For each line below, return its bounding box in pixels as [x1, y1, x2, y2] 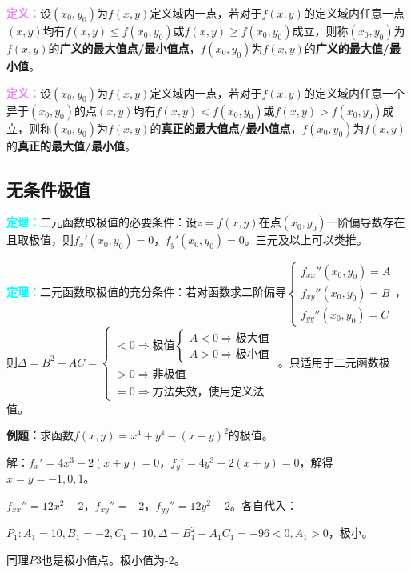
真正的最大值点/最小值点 [161, 119, 291, 136]
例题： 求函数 [6, 427, 74, 443]
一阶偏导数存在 [326, 214, 405, 230]
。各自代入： [230, 496, 298, 513]
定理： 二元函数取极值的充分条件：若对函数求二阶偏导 [6, 283, 286, 300]
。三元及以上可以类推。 [244, 231, 368, 248]
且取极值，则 [6, 231, 74, 248]
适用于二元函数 [300, 353, 379, 370]
